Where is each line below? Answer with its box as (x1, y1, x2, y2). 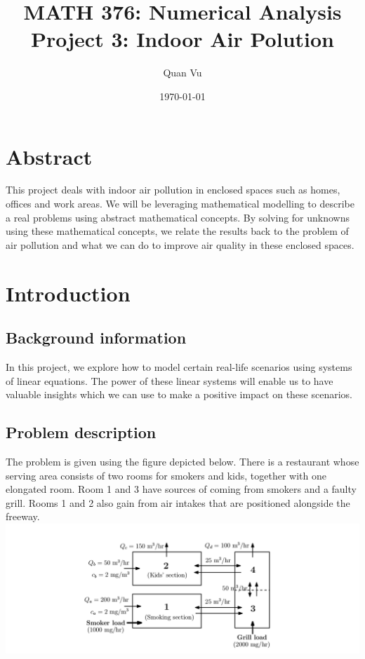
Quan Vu (163, 65, 202, 80)
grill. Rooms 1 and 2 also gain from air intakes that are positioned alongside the (6, 495, 350, 510)
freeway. (6, 509, 40, 524)
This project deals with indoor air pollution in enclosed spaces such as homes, (6, 182, 340, 197)
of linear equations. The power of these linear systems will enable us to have (6, 373, 333, 388)
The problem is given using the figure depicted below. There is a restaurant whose (6, 454, 359, 468)
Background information (6, 327, 187, 348)
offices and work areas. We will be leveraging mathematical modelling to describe (6, 196, 354, 211)
